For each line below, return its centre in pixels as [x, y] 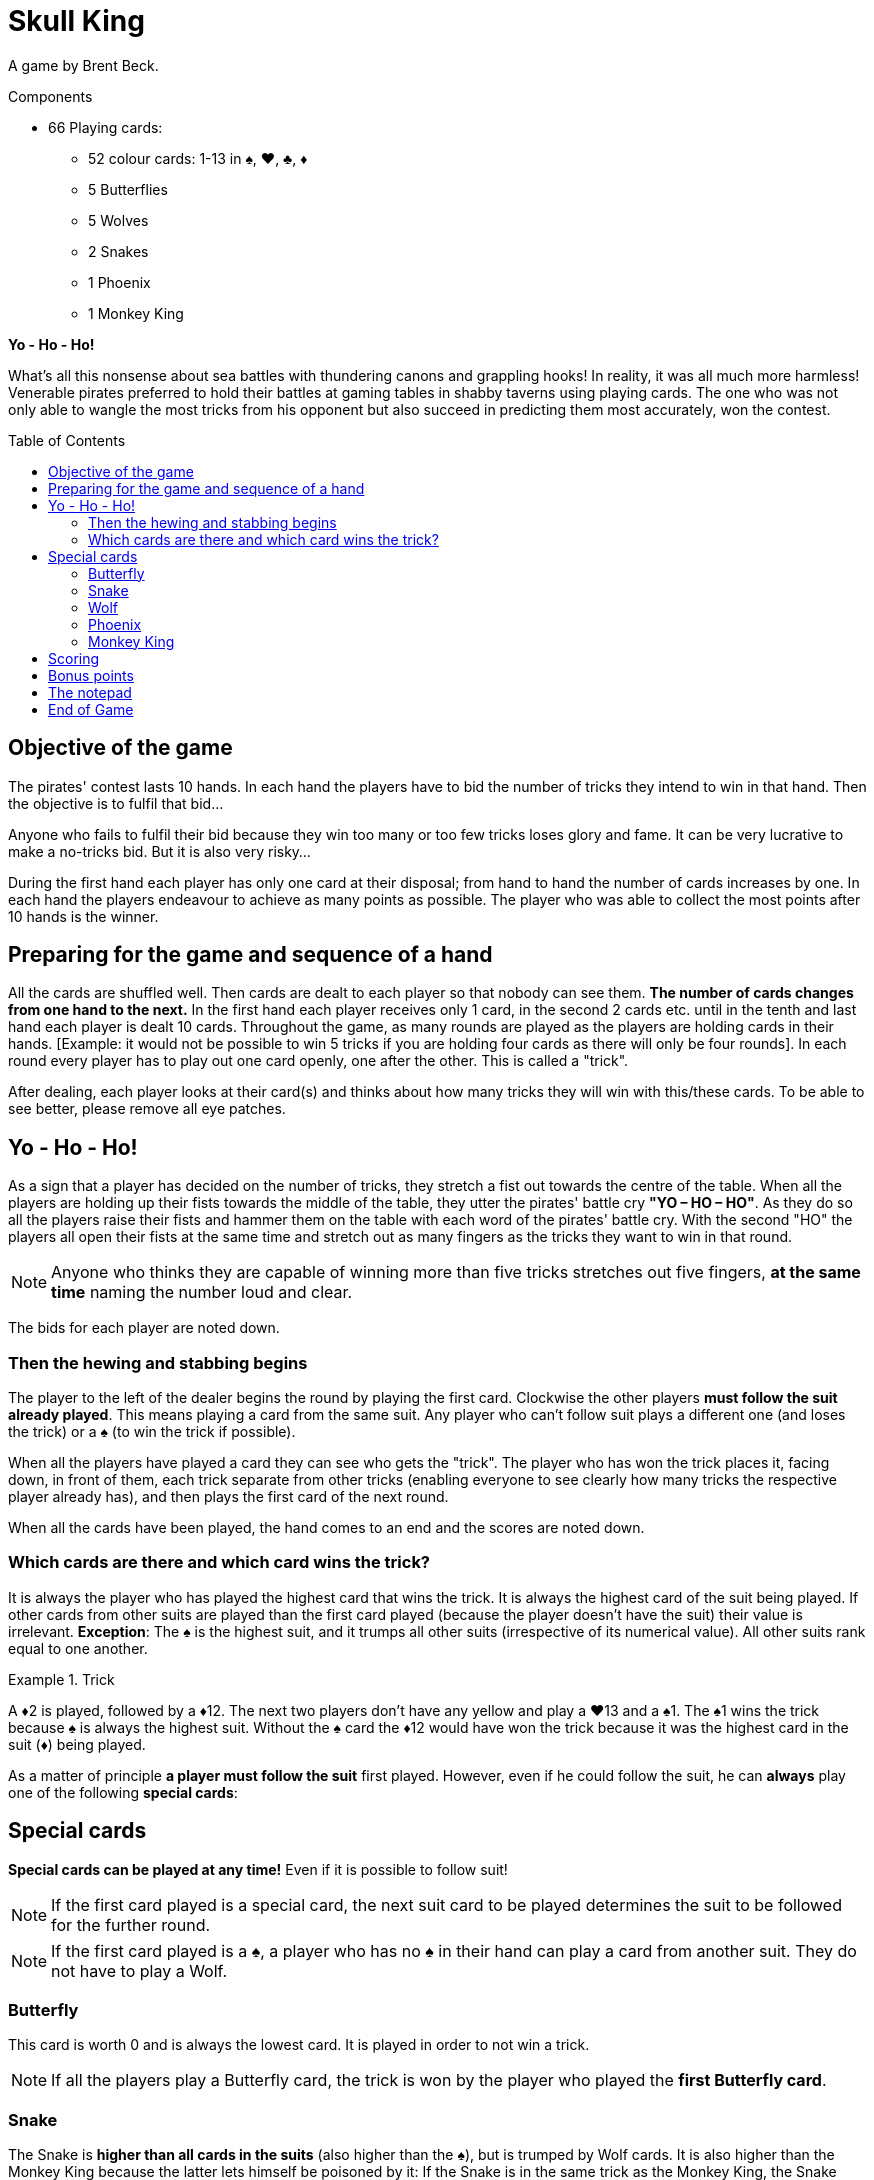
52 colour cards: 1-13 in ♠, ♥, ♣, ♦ [198, 158]
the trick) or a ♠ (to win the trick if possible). [152, 1432]
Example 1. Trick [61, 1679]
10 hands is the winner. [83, 916]
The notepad [90, 692]
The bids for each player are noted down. [144, 1328]
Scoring [74, 658]
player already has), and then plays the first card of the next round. [228, 1497]
